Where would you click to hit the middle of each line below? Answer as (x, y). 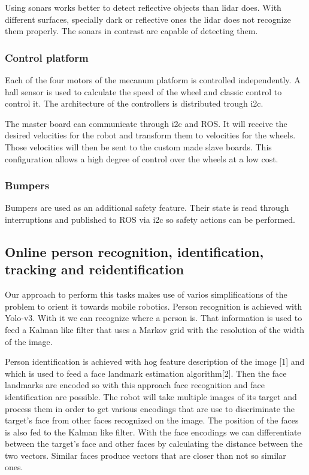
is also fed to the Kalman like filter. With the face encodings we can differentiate (153, 432)
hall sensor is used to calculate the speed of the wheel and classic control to (143, 91)
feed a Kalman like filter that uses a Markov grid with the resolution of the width (155, 329)
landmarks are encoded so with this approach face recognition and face (135, 385)
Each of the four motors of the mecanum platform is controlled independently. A (153, 80)
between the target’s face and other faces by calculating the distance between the (154, 444)
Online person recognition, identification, (134, 251)
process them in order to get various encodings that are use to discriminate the (150, 408)
